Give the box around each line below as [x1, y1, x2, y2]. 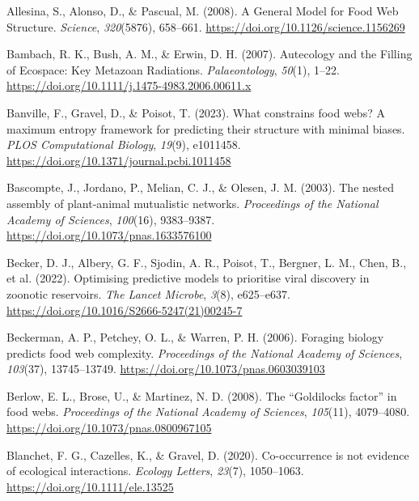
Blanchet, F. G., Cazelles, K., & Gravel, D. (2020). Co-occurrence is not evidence [6, 446, 409, 463]
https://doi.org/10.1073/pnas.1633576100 [6, 227, 212, 244]
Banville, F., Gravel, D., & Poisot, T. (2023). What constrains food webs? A [6, 104, 385, 121]
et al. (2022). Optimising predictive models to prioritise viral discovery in [6, 270, 370, 287]
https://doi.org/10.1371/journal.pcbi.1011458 [6, 151, 231, 168]
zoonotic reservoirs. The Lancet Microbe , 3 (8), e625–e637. [6, 285, 290, 302]
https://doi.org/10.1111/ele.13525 [6, 478, 174, 495]
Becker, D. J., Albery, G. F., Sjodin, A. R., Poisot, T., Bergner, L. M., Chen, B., [6, 253, 407, 270]
